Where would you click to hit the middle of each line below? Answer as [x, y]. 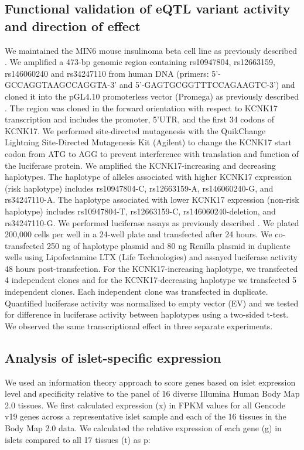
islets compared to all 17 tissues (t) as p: [78, 439]
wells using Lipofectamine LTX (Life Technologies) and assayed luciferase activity [151, 257]
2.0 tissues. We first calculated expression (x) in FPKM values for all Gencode [145, 405]
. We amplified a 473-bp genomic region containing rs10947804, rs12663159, [140, 62]
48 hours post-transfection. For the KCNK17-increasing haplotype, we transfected [151, 268]
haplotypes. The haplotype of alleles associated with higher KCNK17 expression [148, 177]
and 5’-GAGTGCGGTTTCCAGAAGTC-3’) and [207, 85]
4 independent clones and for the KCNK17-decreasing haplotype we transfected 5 [151, 280]
